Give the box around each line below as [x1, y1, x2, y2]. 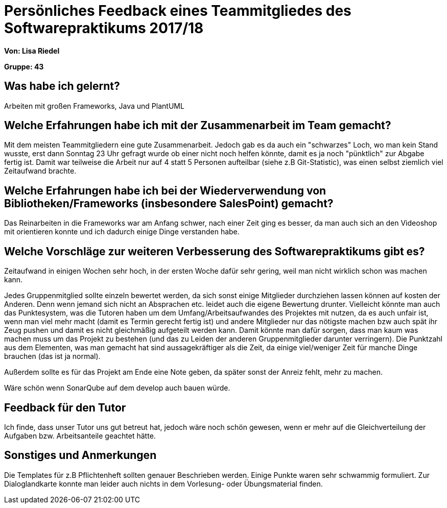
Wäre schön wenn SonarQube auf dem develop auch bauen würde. [4, 383, 230, 393]
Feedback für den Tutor [4, 401, 126, 414]
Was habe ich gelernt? [4, 80, 120, 93]
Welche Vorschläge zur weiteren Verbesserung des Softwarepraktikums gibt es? [4, 245, 425, 258]
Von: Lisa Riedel [4, 46, 60, 55]
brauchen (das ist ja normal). [4, 352, 101, 361]
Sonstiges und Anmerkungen [4, 449, 157, 462]
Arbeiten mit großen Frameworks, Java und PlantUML [4, 101, 184, 110]
